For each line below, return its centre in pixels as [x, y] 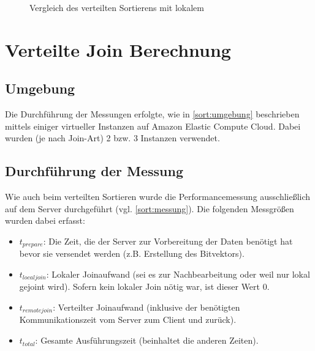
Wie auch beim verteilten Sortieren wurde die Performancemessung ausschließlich [158, 197]
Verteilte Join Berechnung [118, 49]
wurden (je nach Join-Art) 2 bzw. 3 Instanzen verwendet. [112, 138]
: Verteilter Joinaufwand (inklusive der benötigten [146, 307]
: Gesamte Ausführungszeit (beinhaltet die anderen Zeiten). [147, 340]
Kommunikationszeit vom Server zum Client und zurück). [128, 320]
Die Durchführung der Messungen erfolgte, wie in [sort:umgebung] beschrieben [152, 114]
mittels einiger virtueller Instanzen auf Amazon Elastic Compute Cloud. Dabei [153, 126]
